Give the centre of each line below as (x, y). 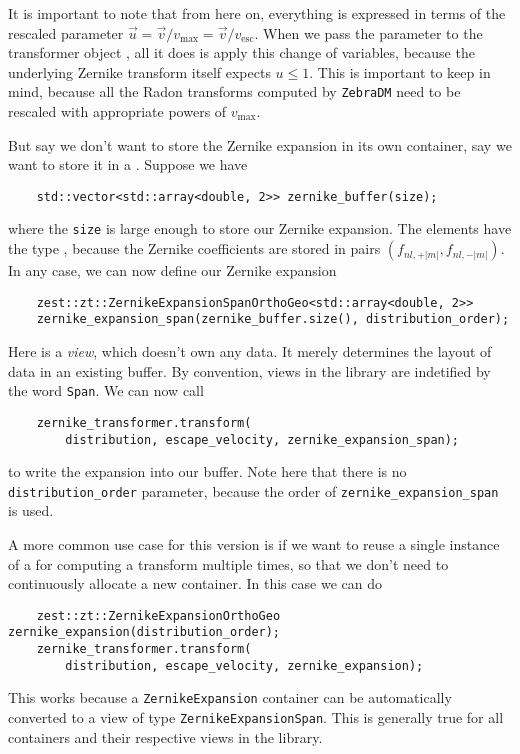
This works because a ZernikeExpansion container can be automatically (230, 697)
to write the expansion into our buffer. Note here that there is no (207, 471)
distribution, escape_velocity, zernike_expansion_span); (262, 439)
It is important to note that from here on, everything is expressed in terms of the (257, 13)
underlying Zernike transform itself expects (139, 71)
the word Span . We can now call (106, 390)
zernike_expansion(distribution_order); (144, 632)
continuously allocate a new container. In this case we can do (195, 583)
